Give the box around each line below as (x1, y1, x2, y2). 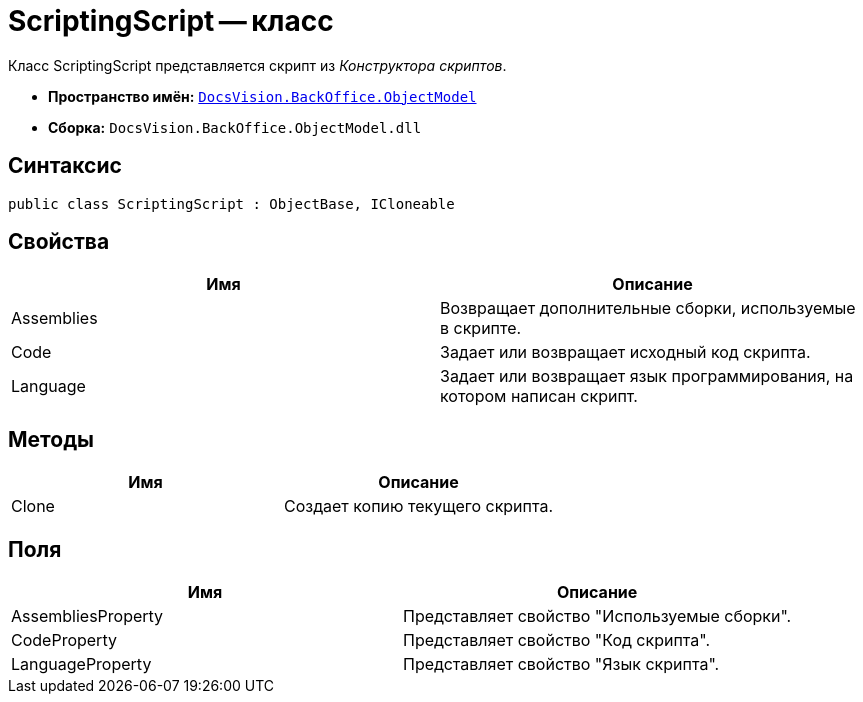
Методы (8, 426, 94, 452)
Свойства (8, 229, 110, 255)
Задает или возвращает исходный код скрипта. (440, 342, 811, 363)
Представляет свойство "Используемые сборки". (403, 606, 792, 627)
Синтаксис (8, 153, 122, 179)
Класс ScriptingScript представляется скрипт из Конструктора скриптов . (8, 56, 507, 74)
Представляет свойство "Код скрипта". (403, 630, 711, 651)
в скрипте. (440, 318, 522, 339)
